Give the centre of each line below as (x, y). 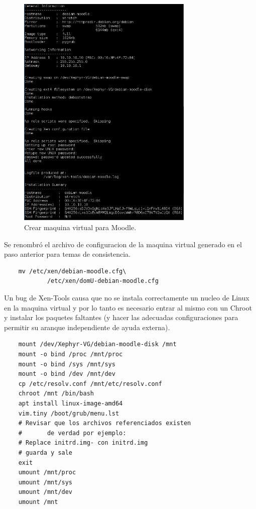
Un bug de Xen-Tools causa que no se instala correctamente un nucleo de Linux (127, 297)
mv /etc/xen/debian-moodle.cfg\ (72, 271)
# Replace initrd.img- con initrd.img (83, 443)
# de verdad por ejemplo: (72, 433)
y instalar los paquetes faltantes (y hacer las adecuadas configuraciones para (121, 317)
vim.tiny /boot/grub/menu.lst (69, 413)
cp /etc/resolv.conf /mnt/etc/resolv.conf (90, 384)
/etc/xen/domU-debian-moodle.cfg (103, 281)
